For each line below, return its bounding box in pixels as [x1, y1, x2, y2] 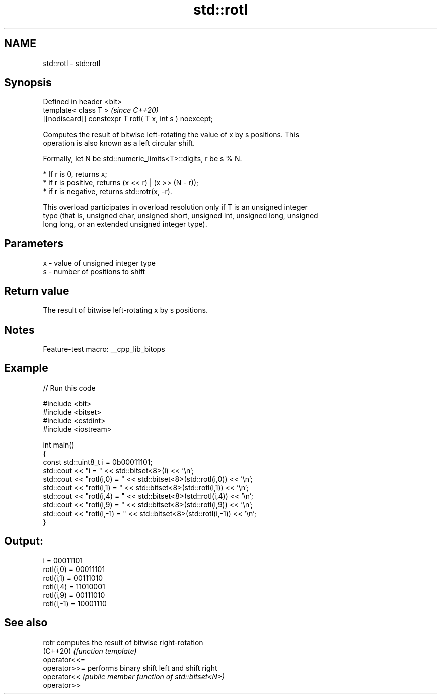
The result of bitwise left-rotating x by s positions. [43, 306, 208, 315]
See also [4, 616, 48, 629]
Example [4, 362, 48, 375]
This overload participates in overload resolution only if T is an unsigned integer [43, 203, 308, 212]
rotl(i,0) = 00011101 [43, 564, 105, 574]
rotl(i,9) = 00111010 [43, 590, 105, 599]
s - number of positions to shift [43, 267, 145, 276]
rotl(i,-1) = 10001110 [43, 599, 107, 608]
